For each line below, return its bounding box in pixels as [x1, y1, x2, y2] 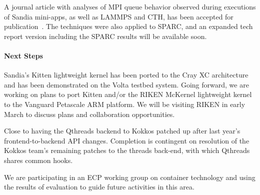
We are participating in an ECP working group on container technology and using [4, 171, 255, 182]
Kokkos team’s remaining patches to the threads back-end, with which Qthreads [4, 145, 250, 155]
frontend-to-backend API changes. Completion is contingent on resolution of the [4, 135, 249, 145]
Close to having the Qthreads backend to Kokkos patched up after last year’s [4, 125, 240, 136]
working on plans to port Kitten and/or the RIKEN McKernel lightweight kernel [4, 89, 252, 99]
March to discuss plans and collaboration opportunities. [4, 108, 175, 119]
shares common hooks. [4, 154, 73, 165]
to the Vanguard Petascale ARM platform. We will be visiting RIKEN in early [4, 98, 245, 109]
